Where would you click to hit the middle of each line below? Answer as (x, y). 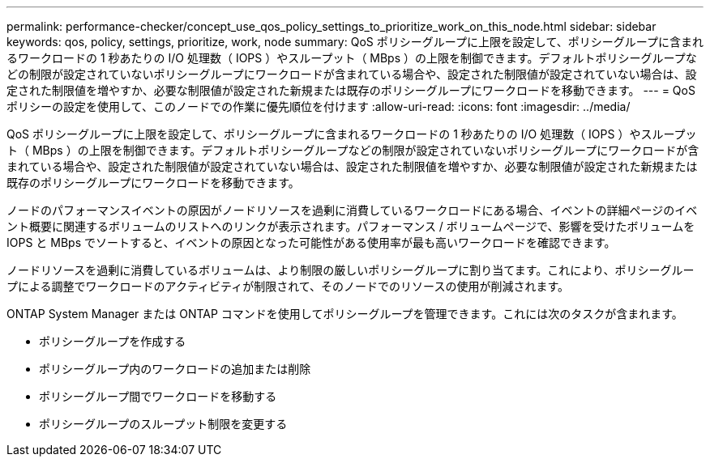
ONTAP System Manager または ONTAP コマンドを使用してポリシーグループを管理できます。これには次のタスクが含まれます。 (345, 314)
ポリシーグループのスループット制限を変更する (163, 424)
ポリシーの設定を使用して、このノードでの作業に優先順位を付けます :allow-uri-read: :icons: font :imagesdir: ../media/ (319, 106)
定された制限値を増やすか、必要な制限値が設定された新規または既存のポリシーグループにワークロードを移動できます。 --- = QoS (351, 90)
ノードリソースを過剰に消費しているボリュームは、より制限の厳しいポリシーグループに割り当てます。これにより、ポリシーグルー (351, 270)
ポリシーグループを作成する (113, 341)
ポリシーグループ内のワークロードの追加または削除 (175, 369)
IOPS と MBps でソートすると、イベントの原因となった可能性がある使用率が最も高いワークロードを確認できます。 (311, 242)
